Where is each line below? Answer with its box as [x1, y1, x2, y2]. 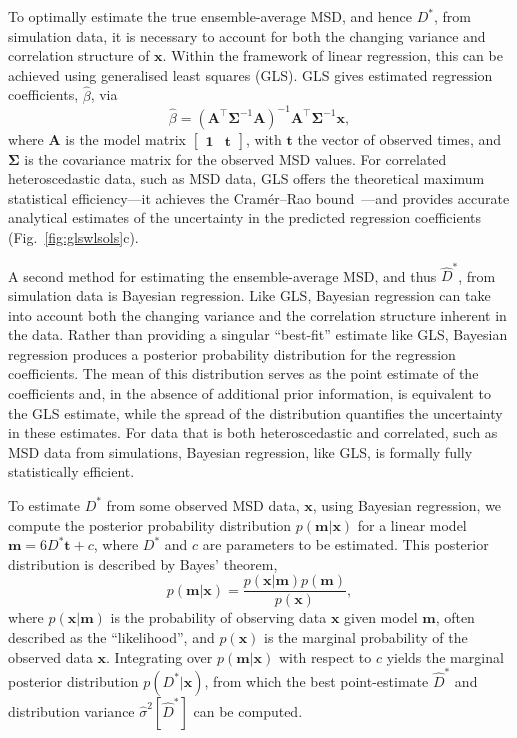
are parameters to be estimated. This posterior [202, 534, 489, 555]
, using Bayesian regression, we [312, 494, 502, 515]
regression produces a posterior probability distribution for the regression [8, 343, 456, 364]
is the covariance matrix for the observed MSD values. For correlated [24, 148, 447, 169]
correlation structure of [8, 45, 150, 66]
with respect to [278, 646, 372, 667]
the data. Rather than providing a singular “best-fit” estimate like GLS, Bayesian [8, 324, 508, 345]
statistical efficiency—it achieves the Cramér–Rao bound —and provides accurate [8, 187, 510, 208]
